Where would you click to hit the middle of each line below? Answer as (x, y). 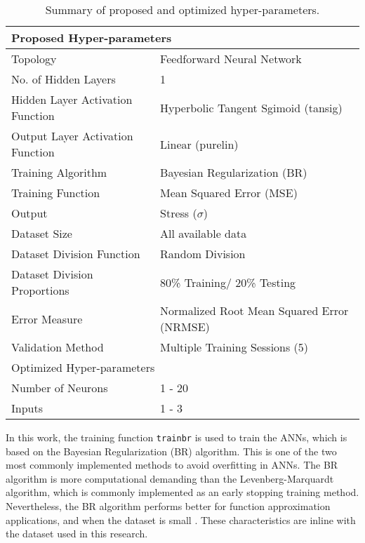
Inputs (27, 408)
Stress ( (179, 213)
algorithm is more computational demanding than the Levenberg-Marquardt (170, 478)
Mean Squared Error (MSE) (229, 193)
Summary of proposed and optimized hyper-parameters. (182, 9)
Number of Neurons (60, 388)
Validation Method (58, 347)
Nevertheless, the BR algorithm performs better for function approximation (168, 506)
